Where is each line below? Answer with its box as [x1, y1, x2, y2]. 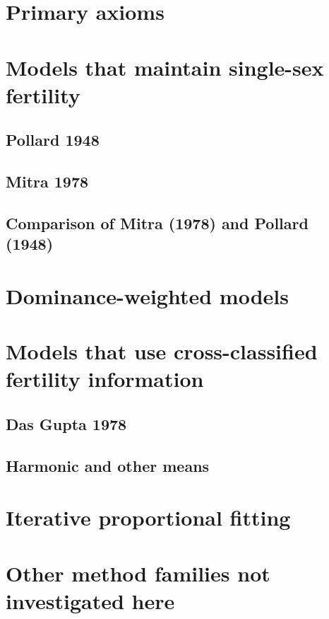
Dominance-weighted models [6, 281, 289, 310]
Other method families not [6, 558, 270, 587]
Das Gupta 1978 [6, 413, 127, 434]
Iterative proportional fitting [6, 503, 291, 532]
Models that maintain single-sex [6, 52, 324, 81]
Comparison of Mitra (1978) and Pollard [6, 212, 309, 233]
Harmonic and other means [6, 454, 210, 476]
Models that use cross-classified [6, 337, 318, 366]
